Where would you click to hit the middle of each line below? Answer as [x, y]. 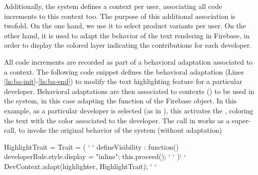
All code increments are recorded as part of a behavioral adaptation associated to [129, 61]
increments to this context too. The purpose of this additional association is [120, 16]
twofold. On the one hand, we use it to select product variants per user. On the [125, 26]
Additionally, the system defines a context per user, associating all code [113, 6]
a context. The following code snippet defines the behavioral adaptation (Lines [124, 71]
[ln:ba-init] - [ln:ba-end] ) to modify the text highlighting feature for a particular [123, 81]
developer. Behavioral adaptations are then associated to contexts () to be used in [129, 91]
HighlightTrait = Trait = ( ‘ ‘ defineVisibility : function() [91, 146]
